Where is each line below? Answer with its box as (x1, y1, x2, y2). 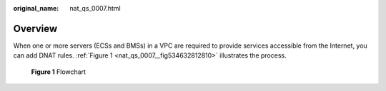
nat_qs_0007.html (69, 4, 121, 12)
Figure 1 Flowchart (31, 68, 86, 76)
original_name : (13, 4, 59, 12)
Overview (13, 22, 58, 35)
